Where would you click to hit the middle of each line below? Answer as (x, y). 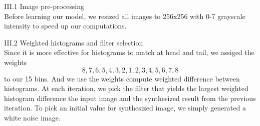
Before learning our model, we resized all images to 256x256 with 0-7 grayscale (125, 16)
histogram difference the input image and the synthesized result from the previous (130, 98)
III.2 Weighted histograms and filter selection (74, 42)
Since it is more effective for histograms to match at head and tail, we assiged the (129, 52)
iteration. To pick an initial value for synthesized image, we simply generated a (125, 108)
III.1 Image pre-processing (44, 6)
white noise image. (32, 117)
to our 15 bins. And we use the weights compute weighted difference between (122, 78)
